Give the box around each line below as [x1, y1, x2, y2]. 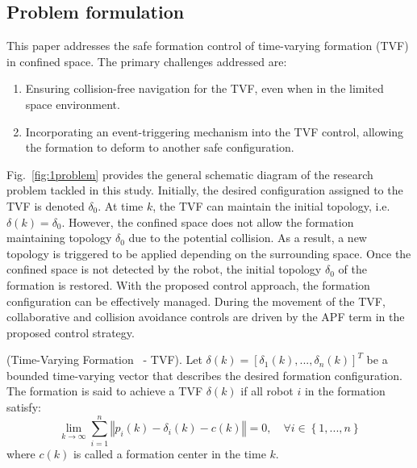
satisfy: [6, 399, 41, 416]
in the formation [304, 382, 386, 399]
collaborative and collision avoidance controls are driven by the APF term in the [6, 308, 405, 325]
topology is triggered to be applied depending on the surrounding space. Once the [6, 244, 411, 261]
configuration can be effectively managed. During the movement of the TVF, [6, 292, 386, 309]
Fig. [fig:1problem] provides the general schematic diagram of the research [6, 165, 373, 182]
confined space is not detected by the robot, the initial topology [6, 261, 322, 278]
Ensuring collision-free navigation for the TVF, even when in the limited [25, 80, 384, 97]
